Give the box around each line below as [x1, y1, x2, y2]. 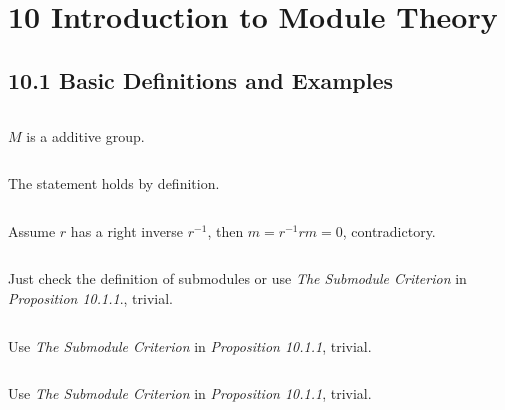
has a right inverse [70, 220, 184, 241]
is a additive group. [26, 125, 145, 146]
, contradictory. [342, 220, 436, 241]
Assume [8, 220, 56, 241]
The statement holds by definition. [8, 173, 220, 194]
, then [207, 220, 244, 241]
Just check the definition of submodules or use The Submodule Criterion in [8, 268, 467, 289]
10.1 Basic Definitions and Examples [8, 64, 393, 95]
